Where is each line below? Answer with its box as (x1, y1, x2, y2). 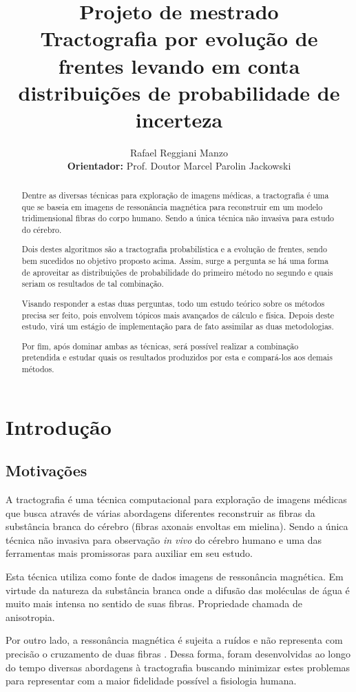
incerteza (135, 105, 223, 133)
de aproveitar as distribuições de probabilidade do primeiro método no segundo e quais (21, 266, 333, 278)
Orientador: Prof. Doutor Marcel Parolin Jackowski (67, 159, 291, 173)
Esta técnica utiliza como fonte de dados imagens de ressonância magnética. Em (6, 569, 344, 584)
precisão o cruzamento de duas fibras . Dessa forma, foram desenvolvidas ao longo (6, 647, 351, 661)
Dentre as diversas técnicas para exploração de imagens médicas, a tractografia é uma (21, 189, 329, 201)
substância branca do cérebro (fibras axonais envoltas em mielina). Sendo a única (6, 519, 348, 533)
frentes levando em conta (58, 51, 300, 79)
